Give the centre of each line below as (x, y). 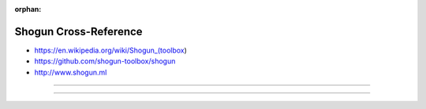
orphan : (28, 9)
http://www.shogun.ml (71, 72)
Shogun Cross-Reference (78, 31)
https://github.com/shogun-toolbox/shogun (105, 61)
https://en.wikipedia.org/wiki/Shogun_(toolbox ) (110, 50)
